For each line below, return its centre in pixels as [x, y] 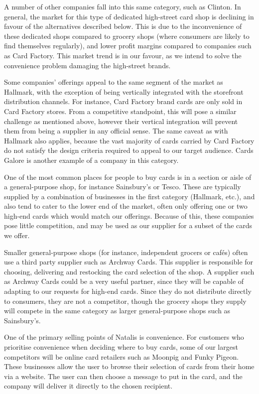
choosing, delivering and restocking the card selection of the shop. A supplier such [129, 271]
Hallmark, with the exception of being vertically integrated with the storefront [124, 91]
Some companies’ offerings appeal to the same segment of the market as [114, 82]
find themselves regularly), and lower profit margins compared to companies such [128, 46]
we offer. [17, 235]
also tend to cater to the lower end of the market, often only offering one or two [126, 206]
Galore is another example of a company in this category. [91, 160]
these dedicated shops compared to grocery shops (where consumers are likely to [127, 36]
